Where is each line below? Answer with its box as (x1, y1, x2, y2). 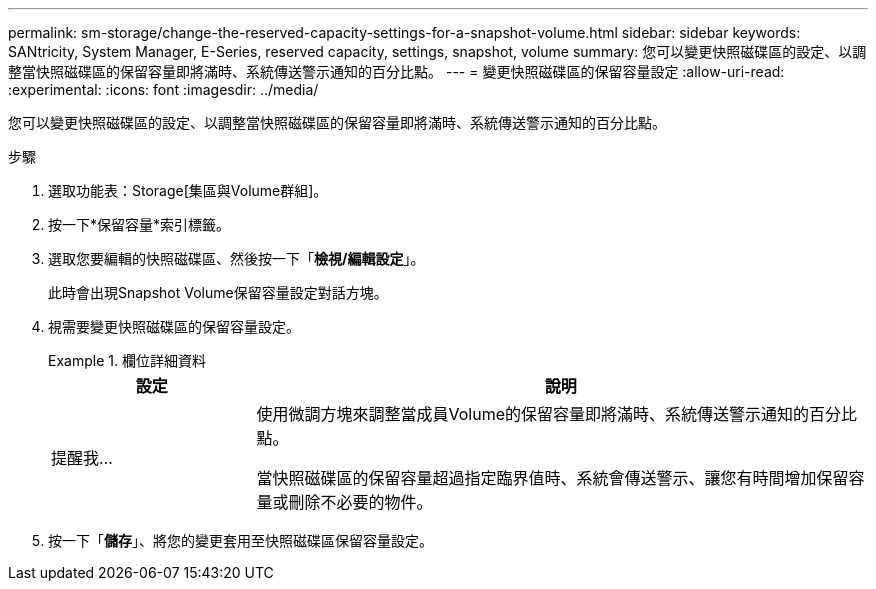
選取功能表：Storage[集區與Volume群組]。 (48, 182, 328, 199)
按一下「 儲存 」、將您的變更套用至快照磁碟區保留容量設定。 (48, 532, 433, 549)
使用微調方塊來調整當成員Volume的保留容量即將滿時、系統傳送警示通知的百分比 (256, 404, 858, 424)
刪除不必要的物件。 (288, 492, 433, 512)
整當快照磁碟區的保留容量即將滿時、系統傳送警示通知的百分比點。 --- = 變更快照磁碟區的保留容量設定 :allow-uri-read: (8, 63, 785, 80)
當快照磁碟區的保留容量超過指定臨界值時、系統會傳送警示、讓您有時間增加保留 (256, 468, 849, 488)
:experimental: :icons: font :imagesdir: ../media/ (8, 81, 319, 98)
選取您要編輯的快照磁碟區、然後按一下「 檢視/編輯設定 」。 (48, 250, 425, 267)
